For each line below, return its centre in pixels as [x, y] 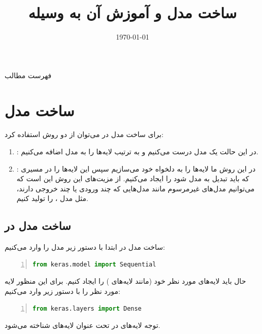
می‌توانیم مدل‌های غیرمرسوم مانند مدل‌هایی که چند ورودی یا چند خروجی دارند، [136, 188]
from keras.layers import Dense [87, 308]
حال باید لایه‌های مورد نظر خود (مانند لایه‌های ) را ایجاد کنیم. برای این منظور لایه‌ [125, 281]
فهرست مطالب [28, 75]
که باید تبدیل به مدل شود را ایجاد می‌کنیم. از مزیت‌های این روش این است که [133, 178]
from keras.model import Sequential [94, 264]
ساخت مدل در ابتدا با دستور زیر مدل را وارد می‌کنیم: [85, 247]
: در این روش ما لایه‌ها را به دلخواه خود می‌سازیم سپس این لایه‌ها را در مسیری [136, 168]
